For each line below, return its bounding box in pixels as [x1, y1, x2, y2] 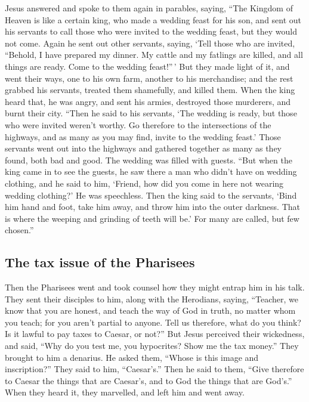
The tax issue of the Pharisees [5, 253, 195, 271]
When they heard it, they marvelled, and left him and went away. [5, 386, 245, 398]
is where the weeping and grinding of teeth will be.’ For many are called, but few [5, 212, 299, 224]
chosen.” [5, 224, 34, 236]
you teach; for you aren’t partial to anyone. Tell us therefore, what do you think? [5, 316, 301, 328]
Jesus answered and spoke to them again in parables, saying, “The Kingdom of [5, 2, 293, 14]
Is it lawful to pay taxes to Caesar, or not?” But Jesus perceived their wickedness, [5, 327, 305, 340]
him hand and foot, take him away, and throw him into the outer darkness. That [5, 200, 300, 213]
